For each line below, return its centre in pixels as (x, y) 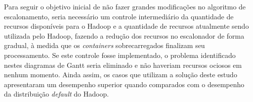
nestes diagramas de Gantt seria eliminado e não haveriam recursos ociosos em (123, 65)
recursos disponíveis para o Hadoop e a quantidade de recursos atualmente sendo (126, 26)
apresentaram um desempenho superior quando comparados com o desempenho (124, 84)
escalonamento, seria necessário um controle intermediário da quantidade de (119, 16)
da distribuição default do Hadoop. (57, 94)
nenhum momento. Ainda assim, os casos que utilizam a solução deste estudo (121, 75)
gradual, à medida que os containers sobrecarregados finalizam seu (105, 45)
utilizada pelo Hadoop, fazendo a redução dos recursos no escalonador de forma (124, 35)
